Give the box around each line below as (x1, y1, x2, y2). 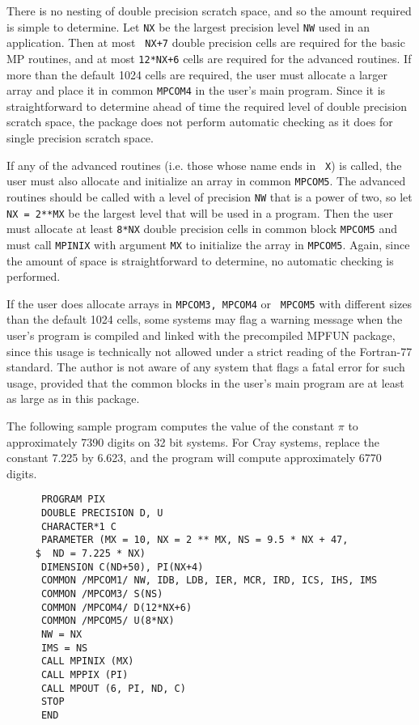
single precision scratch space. (6, 129, 154, 146)
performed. (6, 268, 61, 285)
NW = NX (40, 628, 83, 640)
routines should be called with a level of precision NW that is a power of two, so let (6, 188, 413, 205)
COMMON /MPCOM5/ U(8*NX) (40, 615, 175, 627)
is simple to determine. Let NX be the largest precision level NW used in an (6, 18, 370, 35)
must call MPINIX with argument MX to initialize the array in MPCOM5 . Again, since (6, 235, 410, 252)
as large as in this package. (6, 390, 140, 407)
